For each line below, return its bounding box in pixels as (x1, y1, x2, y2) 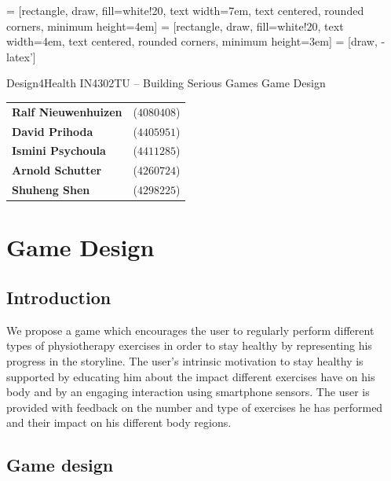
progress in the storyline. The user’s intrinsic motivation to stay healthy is (6, 352, 364, 369)
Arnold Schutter (12, 162, 102, 178)
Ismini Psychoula (12, 142, 106, 159)
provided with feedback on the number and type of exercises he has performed (6, 398, 383, 415)
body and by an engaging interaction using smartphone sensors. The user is (6, 384, 370, 400)
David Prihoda (12, 123, 93, 139)
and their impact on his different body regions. (6, 414, 232, 431)
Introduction (6, 285, 111, 309)
